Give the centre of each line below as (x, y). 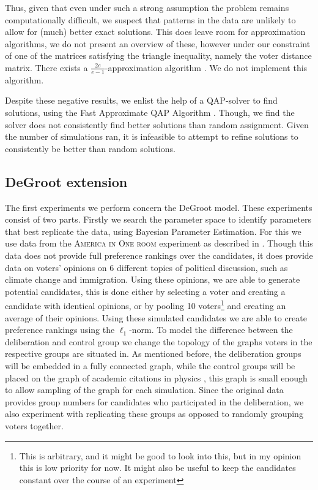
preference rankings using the (60, 330)
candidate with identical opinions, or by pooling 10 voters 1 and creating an (146, 304)
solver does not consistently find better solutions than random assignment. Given (157, 124)
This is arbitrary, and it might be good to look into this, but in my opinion (160, 455)
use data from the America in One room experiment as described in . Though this (159, 243)
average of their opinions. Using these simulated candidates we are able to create (156, 317)
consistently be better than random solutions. (90, 148)
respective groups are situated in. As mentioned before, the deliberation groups (153, 354)
